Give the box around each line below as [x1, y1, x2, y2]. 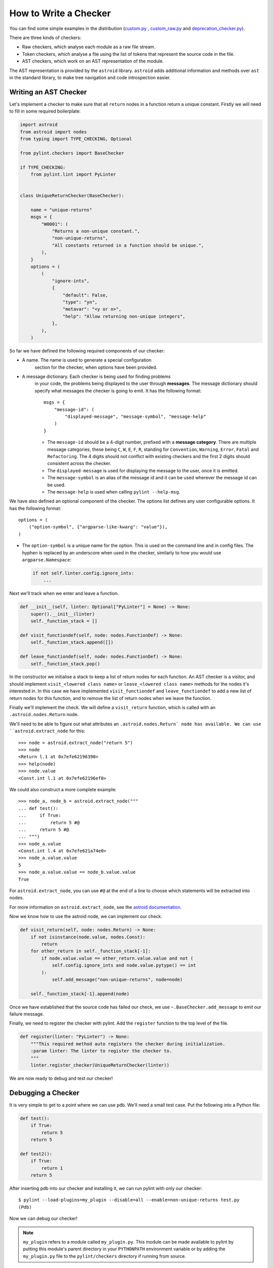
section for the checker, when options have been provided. [34, 364, 158, 370]
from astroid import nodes [20, 129, 87, 134]
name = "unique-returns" [30, 207, 93, 213]
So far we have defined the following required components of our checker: [9, 347, 165, 354]
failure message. [9, 1011, 44, 1017]
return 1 [41, 1165, 63, 1171]
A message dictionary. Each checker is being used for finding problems [22, 373, 171, 380]
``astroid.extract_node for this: [9, 728, 85, 734]
